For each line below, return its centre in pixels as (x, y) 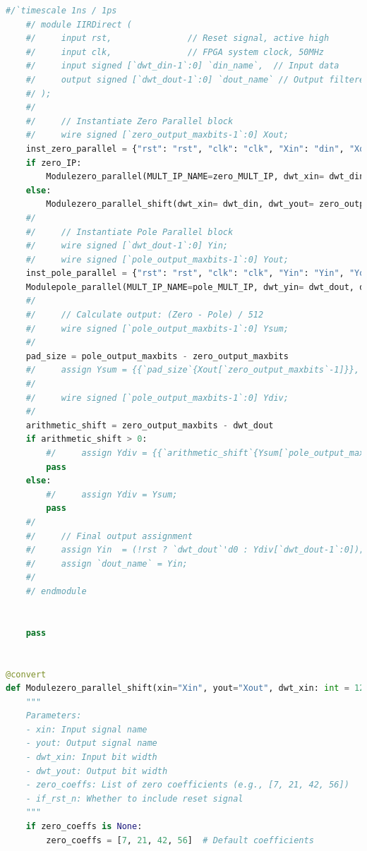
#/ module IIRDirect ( (79, 24)
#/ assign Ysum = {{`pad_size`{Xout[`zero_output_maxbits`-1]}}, (193, 370)
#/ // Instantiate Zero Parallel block (130, 121)
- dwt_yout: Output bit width (97, 771)
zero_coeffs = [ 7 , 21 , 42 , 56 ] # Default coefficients (180, 840)
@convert (26, 674)
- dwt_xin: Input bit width (91, 758)
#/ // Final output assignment (109, 536)
